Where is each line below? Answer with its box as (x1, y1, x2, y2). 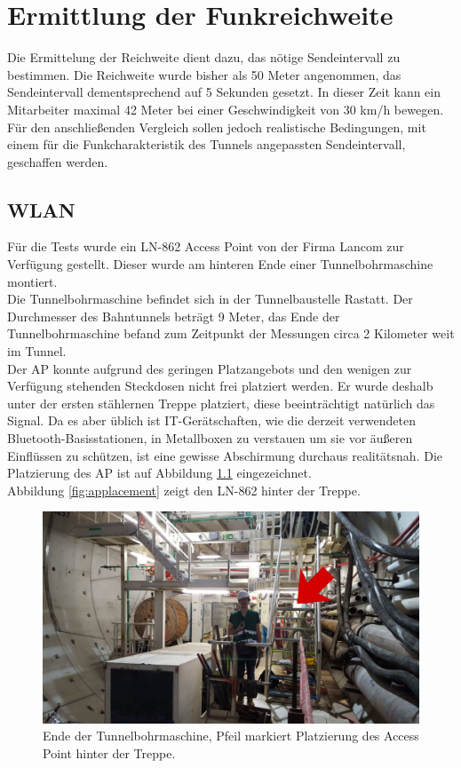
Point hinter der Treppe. (43, 744, 176, 763)
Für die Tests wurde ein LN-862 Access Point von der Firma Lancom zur (7, 237, 404, 256)
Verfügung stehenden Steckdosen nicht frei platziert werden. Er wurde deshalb (7, 376, 433, 395)
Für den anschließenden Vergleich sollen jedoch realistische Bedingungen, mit (7, 117, 426, 136)
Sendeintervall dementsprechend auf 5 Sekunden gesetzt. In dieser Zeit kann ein (7, 83, 441, 101)
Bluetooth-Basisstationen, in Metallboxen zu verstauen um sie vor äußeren (7, 429, 413, 447)
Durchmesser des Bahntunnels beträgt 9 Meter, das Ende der (7, 306, 340, 325)
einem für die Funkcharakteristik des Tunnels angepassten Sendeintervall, (7, 135, 406, 154)
